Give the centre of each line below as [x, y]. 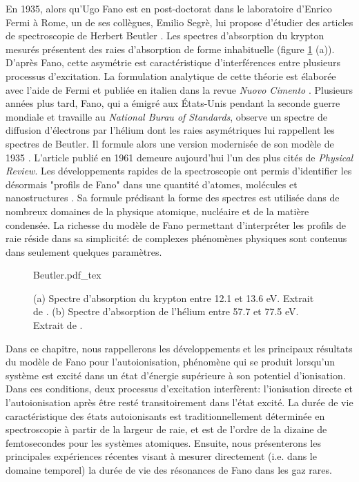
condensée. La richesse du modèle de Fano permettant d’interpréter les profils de [176, 224]
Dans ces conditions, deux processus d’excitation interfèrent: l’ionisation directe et [179, 389]
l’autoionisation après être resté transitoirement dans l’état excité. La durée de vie [179, 402]
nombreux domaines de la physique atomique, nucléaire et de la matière [157, 211]
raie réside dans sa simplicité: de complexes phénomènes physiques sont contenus [176, 238]
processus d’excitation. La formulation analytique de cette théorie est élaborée [171, 76]
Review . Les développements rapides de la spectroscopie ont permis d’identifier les [179, 171]
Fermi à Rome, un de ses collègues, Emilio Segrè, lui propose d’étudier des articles [179, 22]
